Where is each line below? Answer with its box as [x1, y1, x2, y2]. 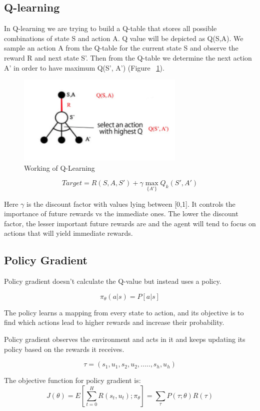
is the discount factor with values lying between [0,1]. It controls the [26, 198, 235, 209]
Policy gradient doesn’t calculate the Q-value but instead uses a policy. [4, 276, 221, 286]
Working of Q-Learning [24, 162, 95, 173]
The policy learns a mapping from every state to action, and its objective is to [4, 307, 244, 317]
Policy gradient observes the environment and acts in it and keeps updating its [4, 334, 245, 344]
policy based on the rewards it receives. [4, 343, 124, 354]
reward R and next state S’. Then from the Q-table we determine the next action [4, 52, 252, 63]
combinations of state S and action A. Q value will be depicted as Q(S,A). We [4, 33, 243, 43]
